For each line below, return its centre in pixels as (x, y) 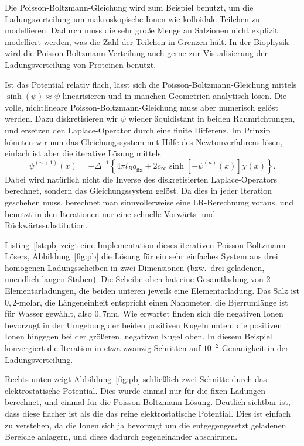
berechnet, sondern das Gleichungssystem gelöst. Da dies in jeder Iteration (138, 191)
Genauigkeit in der (255, 348)
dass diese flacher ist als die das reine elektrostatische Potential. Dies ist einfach (148, 413)
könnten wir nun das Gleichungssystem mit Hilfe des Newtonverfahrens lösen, (144, 141)
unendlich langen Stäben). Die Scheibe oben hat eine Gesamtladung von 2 (138, 279)
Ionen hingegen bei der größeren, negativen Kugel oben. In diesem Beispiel (139, 336)
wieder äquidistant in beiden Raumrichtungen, (212, 119)
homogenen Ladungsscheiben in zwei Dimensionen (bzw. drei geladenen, (135, 267)
